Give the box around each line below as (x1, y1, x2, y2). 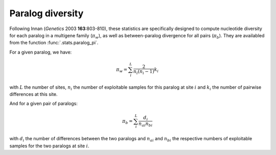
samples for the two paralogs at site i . (9, 143, 89, 149)
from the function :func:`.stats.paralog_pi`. (9, 40, 99, 46)
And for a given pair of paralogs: (9, 100, 78, 107)
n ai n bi (139, 121, 153, 127)
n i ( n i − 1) (133, 69, 154, 76)
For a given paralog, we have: (9, 49, 72, 55)
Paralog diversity (9, 8, 84, 19)
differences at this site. (9, 91, 58, 97)
